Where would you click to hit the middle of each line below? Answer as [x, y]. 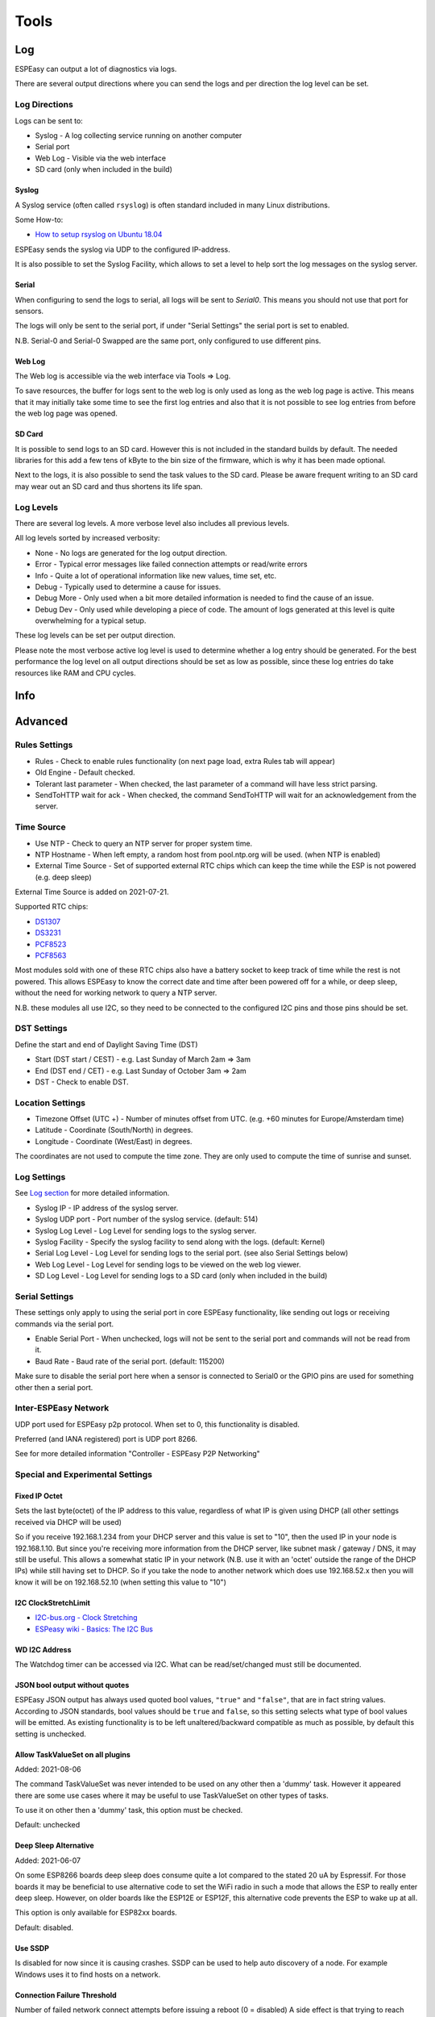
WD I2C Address [43, 1649]
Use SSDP [32, 1948]
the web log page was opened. [66, 413]
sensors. [29, 311]
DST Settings [41, 1029]
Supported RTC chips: [52, 907]
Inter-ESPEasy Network [62, 1408]
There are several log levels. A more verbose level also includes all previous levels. [152, 523]
